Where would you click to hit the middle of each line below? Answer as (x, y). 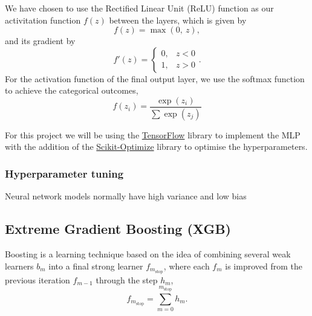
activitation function (43, 20)
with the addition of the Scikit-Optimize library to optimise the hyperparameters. (156, 147)
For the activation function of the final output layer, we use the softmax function (155, 78)
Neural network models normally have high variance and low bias (126, 196)
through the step (127, 279)
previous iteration (37, 279)
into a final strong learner (96, 266)
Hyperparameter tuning (64, 173)
